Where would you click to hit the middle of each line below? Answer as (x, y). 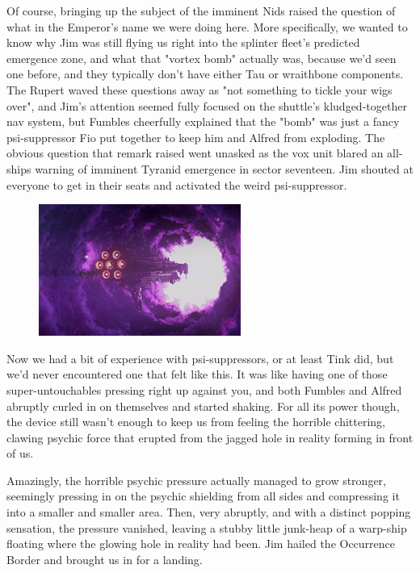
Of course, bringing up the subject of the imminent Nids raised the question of (201, 10)
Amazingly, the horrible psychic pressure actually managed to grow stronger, (196, 480)
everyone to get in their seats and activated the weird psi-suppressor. (177, 184)
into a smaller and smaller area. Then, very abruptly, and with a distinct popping (209, 512)
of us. (20, 453)
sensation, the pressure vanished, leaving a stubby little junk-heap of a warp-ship (207, 527)
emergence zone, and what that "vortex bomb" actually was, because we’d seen (202, 58)
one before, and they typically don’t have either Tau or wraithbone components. (205, 74)
